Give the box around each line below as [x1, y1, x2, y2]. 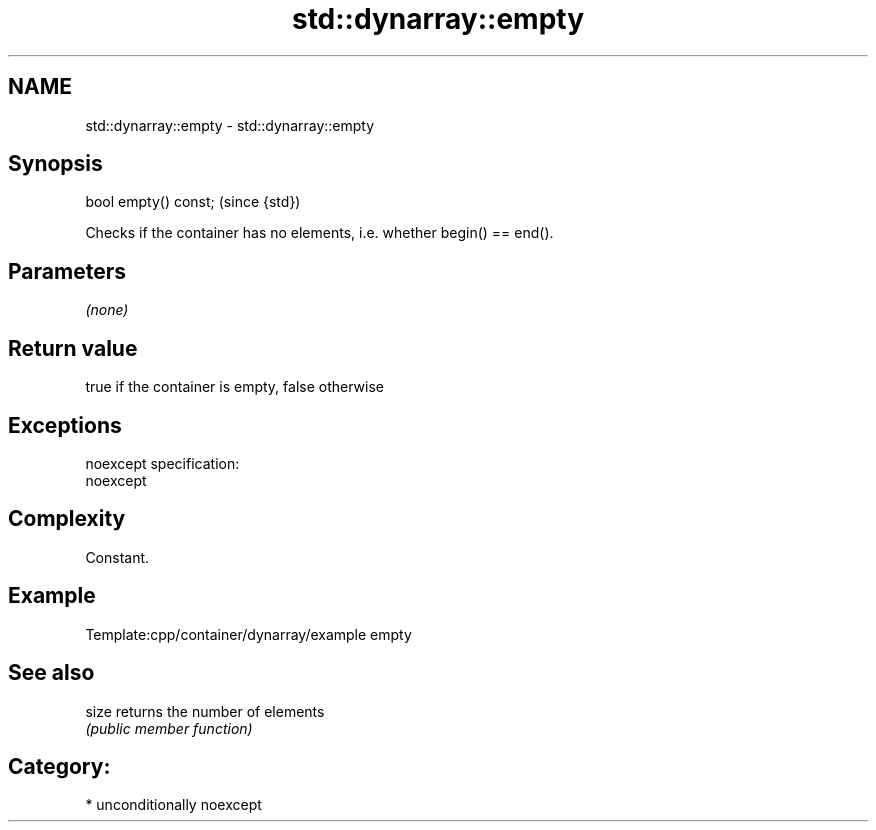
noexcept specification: [85, 454, 240, 472]
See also [8, 660, 95, 686]
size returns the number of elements [85, 702, 325, 720]
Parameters [8, 258, 126, 284]
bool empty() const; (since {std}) [85, 193, 301, 211]
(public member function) [85, 719, 253, 737]
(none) [85, 301, 129, 319]
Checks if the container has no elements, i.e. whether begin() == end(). [85, 224, 554, 242]
